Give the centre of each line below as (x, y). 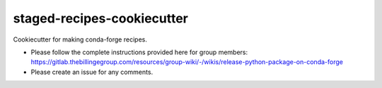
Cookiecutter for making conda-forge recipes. (80, 39)
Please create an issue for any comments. (92, 72)
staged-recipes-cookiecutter (101, 18)
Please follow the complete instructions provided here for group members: (139, 52)
